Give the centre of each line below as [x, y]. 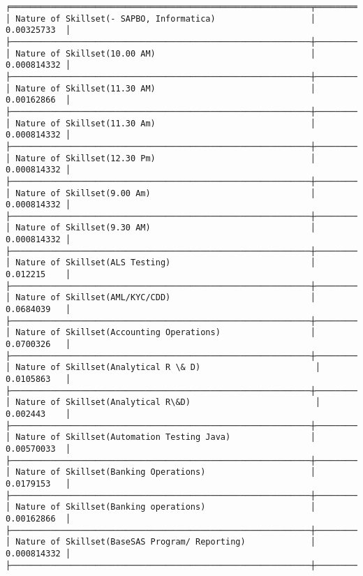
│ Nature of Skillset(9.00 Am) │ [161, 193]
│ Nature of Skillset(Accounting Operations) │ [161, 333]
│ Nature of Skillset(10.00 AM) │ [161, 53]
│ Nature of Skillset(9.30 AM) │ [161, 228]
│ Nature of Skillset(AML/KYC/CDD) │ [161, 298]
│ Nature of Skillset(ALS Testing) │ [161, 263]
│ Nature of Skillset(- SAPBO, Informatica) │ [161, 19]
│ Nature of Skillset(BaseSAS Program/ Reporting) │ [161, 542]
